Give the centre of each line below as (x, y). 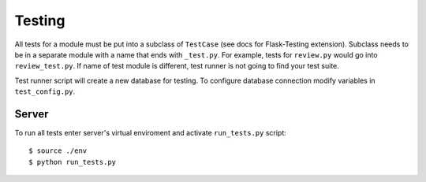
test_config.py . (45, 91)
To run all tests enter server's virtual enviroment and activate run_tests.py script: (151, 133)
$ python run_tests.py (73, 162)
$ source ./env (58, 151)
